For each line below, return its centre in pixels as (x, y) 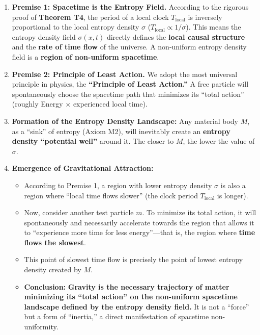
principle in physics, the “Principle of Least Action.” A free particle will (130, 84)
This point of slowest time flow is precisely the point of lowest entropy (134, 259)
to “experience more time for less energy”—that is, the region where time (140, 232)
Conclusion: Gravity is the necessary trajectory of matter (127, 286)
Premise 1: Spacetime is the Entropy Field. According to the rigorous (130, 7)
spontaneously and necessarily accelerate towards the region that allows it (139, 222)
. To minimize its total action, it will (199, 212)
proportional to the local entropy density (76, 27)
